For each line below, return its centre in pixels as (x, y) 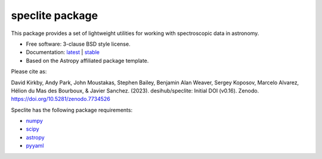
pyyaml (35, 146)
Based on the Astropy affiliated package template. (87, 61)
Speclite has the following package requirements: (72, 110)
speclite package (55, 15)
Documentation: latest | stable (63, 52)
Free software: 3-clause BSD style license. (78, 44)
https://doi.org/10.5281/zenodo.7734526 (61, 99)
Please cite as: (29, 72)
